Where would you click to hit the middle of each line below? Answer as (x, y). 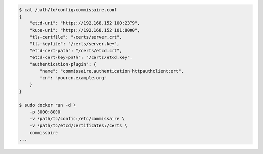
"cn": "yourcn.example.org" (73, 78)
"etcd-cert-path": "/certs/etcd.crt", (76, 50)
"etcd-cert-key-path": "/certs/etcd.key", (81, 58)
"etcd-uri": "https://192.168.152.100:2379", (85, 23)
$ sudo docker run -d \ (48, 105)
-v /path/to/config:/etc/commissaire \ (77, 119)
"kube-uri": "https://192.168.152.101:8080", (85, 30)
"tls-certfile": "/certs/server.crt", (76, 37)
